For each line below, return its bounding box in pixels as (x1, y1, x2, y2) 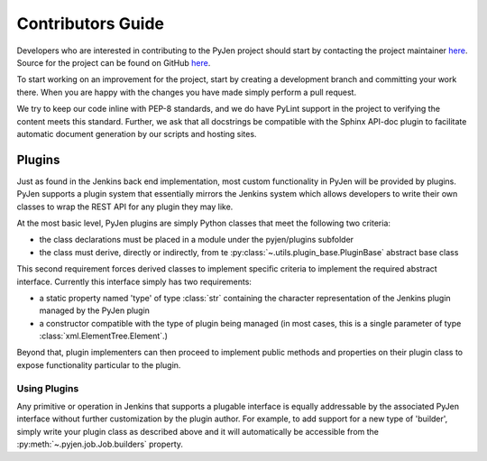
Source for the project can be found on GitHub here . (16, 57, 211, 68)
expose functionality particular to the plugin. (16, 359, 181, 370)
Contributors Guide (16, 14, 164, 33)
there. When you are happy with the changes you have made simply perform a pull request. (16, 87, 356, 97)
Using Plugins (16, 382, 79, 394)
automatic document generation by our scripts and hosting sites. (16, 128, 257, 139)
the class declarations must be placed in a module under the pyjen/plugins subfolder (39, 235, 354, 245)
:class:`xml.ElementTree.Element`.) (39, 330, 169, 342)
